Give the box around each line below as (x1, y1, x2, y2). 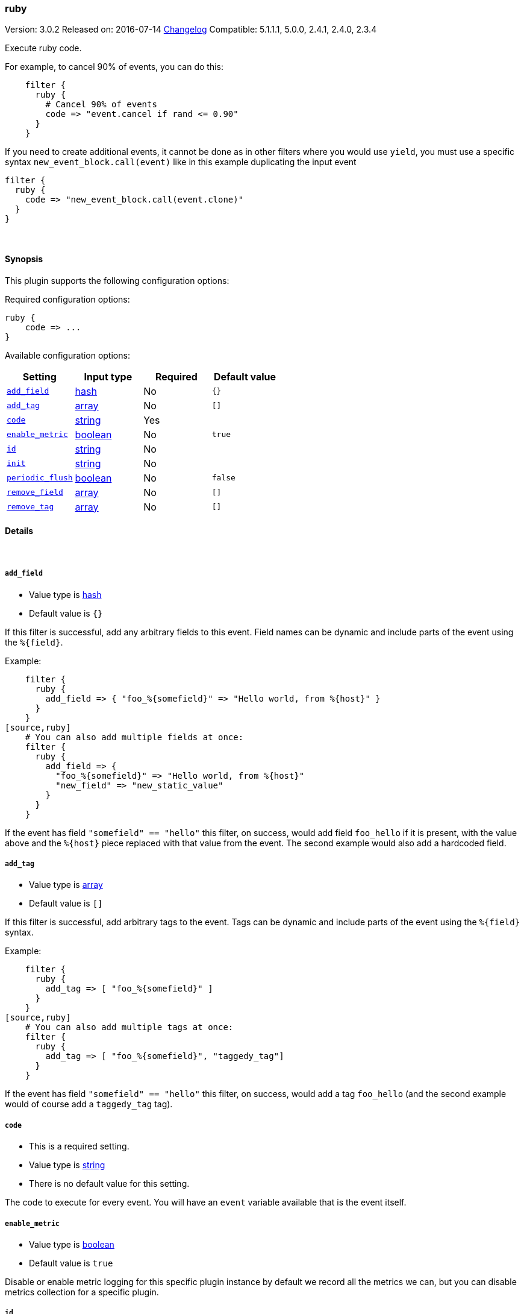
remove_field (7, 488, 63, 497)
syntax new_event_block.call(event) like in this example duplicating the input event (5, 157, 357, 168)
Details (5, 526, 34, 536)
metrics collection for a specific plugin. (5, 1286, 159, 1297)
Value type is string (29, 1160, 105, 1171)
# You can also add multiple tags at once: (25, 1022, 234, 1033)
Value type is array (29, 879, 103, 890)
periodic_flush (7, 473, 73, 483)
